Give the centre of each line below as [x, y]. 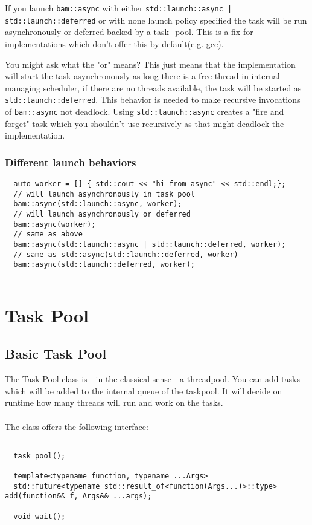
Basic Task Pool [56, 354]
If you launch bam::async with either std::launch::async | [119, 8]
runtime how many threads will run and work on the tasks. [114, 403]
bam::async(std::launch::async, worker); [98, 204]
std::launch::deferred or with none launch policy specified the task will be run [156, 20]
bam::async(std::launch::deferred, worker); [104, 265]
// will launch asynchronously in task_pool [104, 194]
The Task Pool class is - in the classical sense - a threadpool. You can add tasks [152, 379]
